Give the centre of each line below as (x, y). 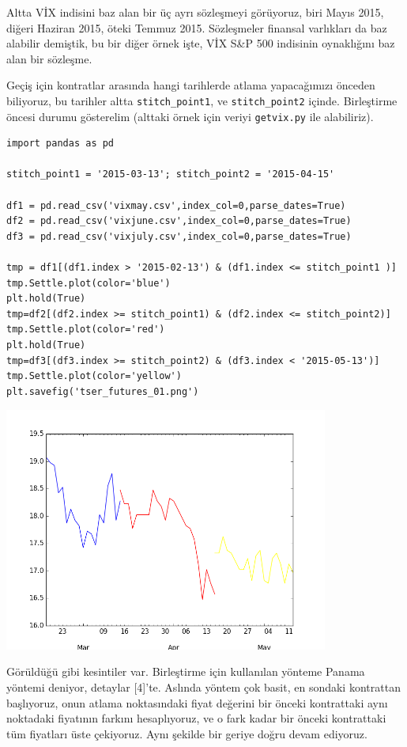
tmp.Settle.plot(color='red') (86, 330)
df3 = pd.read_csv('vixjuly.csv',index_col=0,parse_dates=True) (179, 236)
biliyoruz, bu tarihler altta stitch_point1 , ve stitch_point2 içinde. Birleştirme (202, 100)
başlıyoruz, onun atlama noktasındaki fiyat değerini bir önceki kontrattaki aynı (197, 702)
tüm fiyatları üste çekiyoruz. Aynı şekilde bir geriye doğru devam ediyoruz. (187, 733)
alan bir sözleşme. (49, 58)
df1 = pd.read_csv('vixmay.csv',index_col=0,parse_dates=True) (176, 205)
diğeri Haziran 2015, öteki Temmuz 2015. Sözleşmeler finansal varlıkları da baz (197, 27)
